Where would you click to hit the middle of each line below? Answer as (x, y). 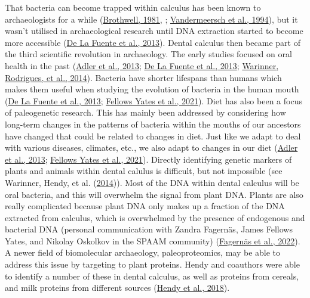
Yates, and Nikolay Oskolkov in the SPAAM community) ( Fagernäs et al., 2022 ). (153, 240)
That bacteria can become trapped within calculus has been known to (133, 7)
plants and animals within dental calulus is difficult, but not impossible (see (144, 171)
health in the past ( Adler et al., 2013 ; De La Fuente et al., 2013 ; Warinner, (142, 65)
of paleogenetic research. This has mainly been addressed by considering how (145, 112)
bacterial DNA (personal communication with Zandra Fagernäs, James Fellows (149, 229)
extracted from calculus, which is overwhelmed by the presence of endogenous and (155, 217)
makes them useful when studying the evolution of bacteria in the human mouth (152, 89)
